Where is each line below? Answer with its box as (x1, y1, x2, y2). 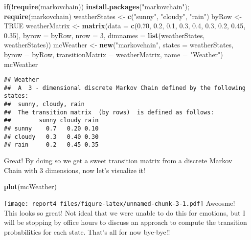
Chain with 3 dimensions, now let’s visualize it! (4, 165, 145, 175)
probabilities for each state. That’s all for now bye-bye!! (4, 226, 170, 237)
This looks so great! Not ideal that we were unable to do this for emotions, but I (4, 207, 246, 218)
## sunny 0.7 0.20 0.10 (4, 125, 99, 132)
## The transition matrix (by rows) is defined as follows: (4, 109, 214, 116)
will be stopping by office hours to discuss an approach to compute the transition (4, 217, 247, 227)
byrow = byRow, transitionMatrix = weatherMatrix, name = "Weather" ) (4, 49, 223, 59)
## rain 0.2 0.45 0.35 (4, 141, 99, 149)
